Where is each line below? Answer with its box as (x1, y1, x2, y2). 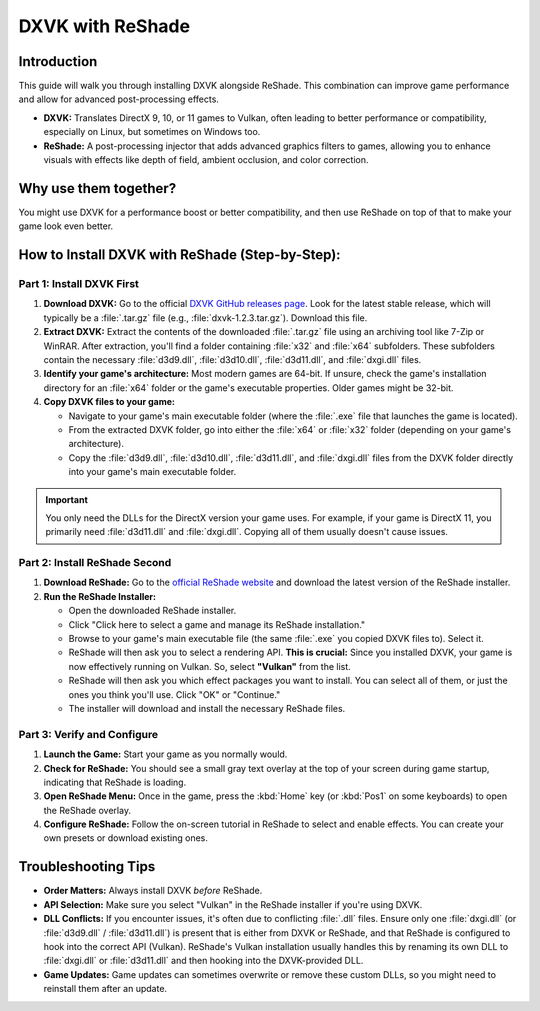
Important (45, 493, 89, 505)
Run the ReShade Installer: (43, 590, 157, 602)
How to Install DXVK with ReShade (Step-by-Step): (18, 246, 341, 264)
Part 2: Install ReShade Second (18, 556, 172, 570)
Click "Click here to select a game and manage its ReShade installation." (68, 618, 366, 630)
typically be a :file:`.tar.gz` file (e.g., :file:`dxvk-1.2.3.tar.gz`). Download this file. (43, 311, 368, 324)
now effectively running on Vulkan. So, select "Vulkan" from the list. (68, 660, 352, 672)
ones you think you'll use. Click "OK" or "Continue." (68, 688, 281, 700)
